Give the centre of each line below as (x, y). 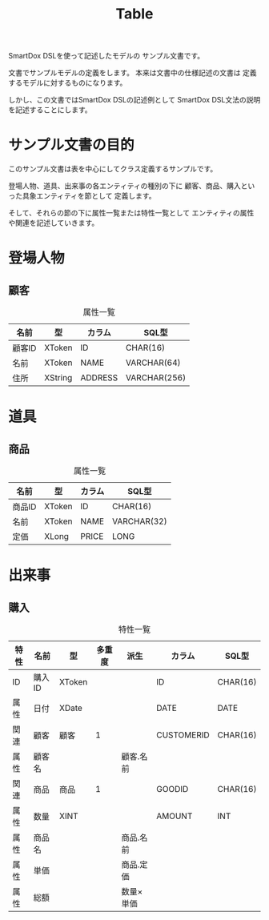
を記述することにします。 (50, 110)
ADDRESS (99, 378)
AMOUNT (174, 816)
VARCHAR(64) (153, 363)
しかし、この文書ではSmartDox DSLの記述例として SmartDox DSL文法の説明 (134, 100)
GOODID (172, 789)
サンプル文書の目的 (71, 145)
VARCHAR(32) (139, 521)
